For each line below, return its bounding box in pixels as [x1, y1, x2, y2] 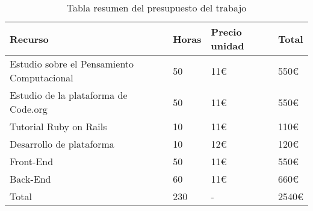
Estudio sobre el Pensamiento [10, 57, 134, 71]
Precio [211, 25, 242, 39]
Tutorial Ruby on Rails [10, 119, 107, 133]
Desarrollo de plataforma [10, 137, 114, 151]
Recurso [10, 31, 49, 46]
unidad [211, 39, 244, 52]
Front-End [10, 154, 54, 168]
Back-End [10, 172, 51, 186]
